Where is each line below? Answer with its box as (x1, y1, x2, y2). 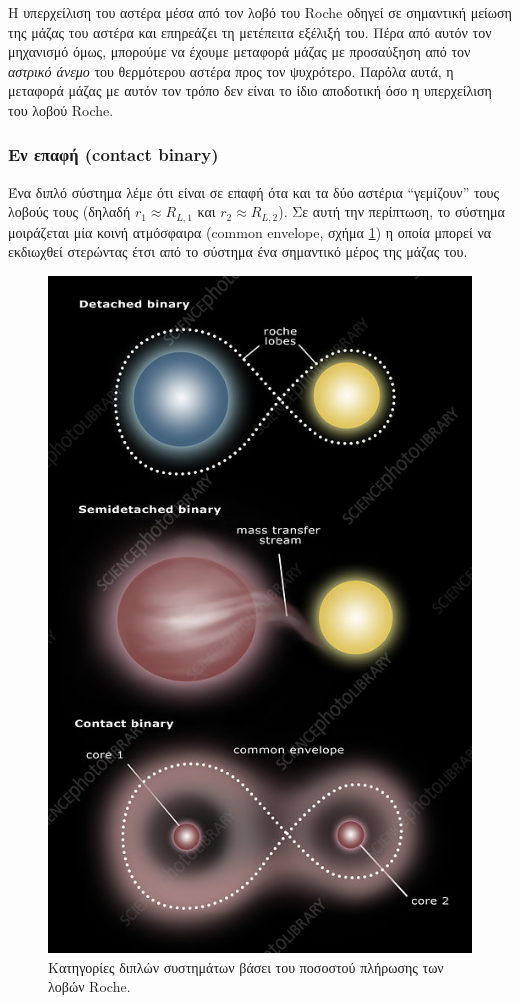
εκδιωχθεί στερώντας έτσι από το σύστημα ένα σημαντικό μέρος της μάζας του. (8, 241, 468, 262)
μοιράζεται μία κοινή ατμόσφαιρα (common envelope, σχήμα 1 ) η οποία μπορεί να (8, 221, 492, 242)
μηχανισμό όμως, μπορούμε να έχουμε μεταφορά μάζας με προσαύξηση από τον (8, 41, 471, 62)
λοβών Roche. (48, 976, 131, 997)
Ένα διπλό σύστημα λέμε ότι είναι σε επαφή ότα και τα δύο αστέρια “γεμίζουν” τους (8, 181, 500, 202)
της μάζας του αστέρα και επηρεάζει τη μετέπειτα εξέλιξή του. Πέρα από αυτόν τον (8, 21, 492, 42)
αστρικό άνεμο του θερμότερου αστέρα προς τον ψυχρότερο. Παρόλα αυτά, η (8, 60, 454, 81)
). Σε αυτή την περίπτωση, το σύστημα (278, 201, 505, 222)
